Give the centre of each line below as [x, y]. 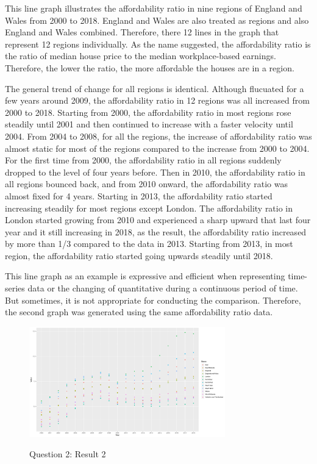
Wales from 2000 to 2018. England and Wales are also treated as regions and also [157, 20]
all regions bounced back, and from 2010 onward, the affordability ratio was [146, 184]
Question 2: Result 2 [68, 454]
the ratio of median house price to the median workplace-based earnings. [141, 56]
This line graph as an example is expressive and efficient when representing [145, 276]
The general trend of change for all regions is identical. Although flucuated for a [155, 88]
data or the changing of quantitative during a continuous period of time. [163, 288]
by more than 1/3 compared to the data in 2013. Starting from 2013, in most [149, 244]
